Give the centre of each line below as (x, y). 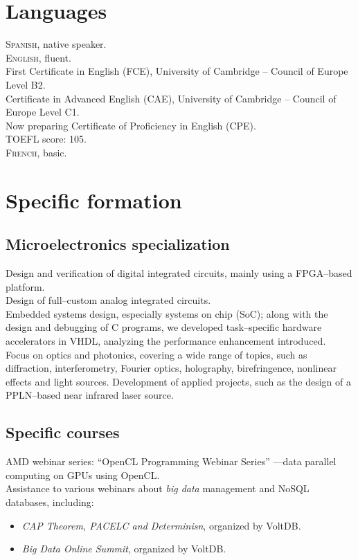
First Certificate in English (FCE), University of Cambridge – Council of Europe (177, 71)
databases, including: (50, 502)
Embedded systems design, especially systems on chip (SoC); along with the (167, 313)
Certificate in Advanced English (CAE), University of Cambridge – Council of (171, 98)
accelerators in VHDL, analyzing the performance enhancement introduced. (166, 341)
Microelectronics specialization (118, 244)
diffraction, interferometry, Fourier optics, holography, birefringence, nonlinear (171, 368)
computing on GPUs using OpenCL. (83, 475)
